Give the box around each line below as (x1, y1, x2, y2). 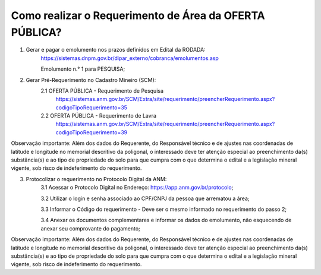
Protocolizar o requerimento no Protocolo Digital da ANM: (26, 175, 167, 182)
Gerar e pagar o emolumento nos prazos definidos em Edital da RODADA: (26, 46, 206, 53)
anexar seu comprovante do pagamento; (40, 225, 141, 232)
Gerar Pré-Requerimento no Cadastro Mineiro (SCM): (26, 76, 156, 83)
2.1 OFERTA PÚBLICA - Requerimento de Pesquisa (40, 87, 163, 94)
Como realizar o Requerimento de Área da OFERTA (11, 9, 265, 22)
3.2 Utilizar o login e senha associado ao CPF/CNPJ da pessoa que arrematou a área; (40, 195, 250, 202)
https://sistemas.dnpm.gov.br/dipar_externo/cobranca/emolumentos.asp (40, 54, 219, 62)
